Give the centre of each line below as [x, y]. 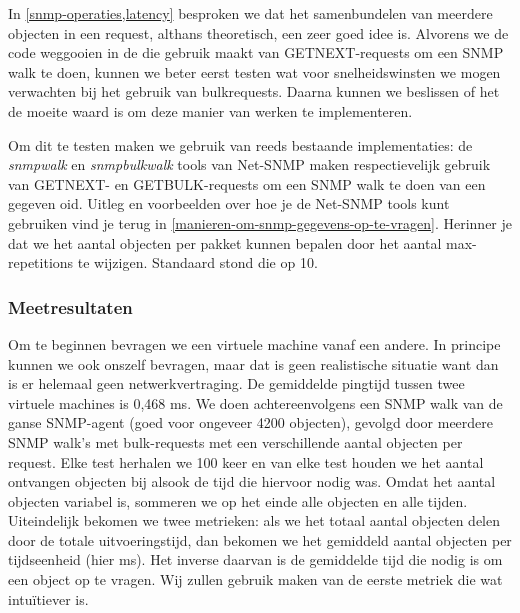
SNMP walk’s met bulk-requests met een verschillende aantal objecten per [235, 441]
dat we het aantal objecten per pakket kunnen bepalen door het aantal [225, 242]
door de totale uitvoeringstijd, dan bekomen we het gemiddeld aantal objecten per [260, 539]
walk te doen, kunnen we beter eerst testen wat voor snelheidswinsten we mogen [254, 71]
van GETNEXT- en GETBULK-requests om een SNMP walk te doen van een [247, 183]
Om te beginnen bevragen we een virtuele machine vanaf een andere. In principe [254, 343]
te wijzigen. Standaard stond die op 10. [197, 262]
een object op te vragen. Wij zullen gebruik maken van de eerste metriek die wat [255, 579]
